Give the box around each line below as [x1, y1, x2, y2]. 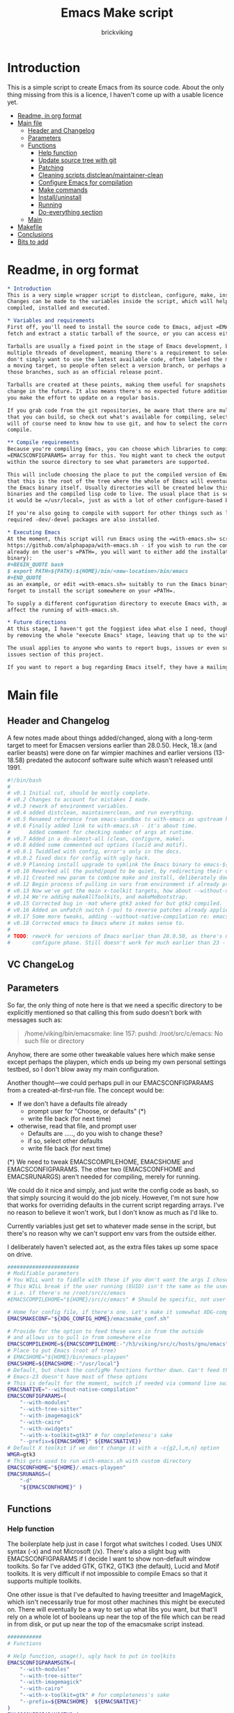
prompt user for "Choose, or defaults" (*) [27, 1107, 146, 1115]
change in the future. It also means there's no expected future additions [7, 388, 232, 395]
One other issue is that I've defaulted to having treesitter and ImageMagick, [7, 1591, 224, 1599]
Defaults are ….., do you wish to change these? [27, 1129, 163, 1137]
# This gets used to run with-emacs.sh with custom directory [7, 1458, 192, 1465]
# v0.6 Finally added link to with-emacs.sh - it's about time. [7, 822, 198, 829]
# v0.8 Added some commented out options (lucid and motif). [7, 842, 189, 849]
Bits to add [17, 238, 49, 246]
